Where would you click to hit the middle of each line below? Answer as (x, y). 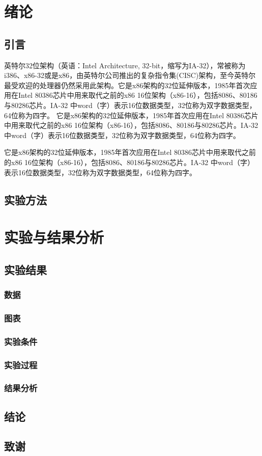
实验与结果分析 (54, 237)
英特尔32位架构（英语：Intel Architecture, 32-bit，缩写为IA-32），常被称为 (125, 65)
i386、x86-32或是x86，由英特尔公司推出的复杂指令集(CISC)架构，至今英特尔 (130, 75)
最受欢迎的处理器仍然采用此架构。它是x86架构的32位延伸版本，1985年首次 (127, 85)
